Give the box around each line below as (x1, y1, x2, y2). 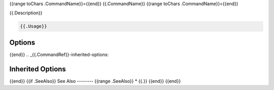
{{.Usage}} (20, 23, 47, 29)
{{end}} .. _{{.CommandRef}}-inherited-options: (9, 51, 109, 58)
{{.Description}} (9, 10, 43, 16)
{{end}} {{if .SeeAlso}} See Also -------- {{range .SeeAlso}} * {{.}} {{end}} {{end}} (9, 78, 181, 84)
